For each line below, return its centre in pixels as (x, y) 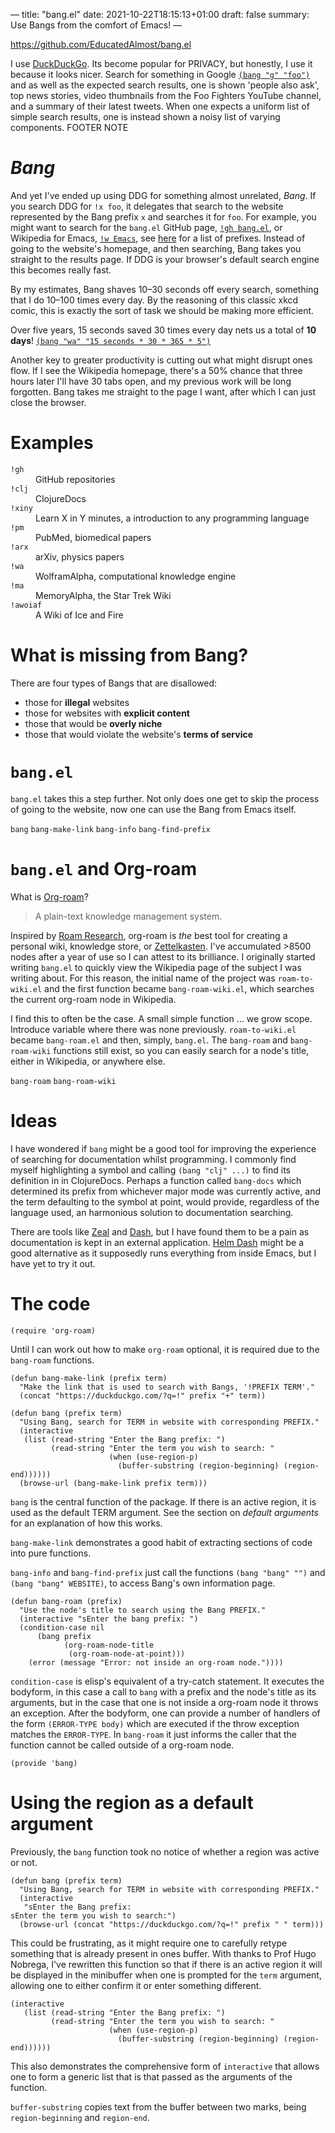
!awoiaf (26, 605)
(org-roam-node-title (109, 1645)
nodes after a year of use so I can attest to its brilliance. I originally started (163, 956)
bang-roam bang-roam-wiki (63, 1081)
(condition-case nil (62, 1627)
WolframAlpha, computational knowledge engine (136, 576)
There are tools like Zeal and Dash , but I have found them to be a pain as (160, 1231)
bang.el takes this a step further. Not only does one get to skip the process (165, 798)
